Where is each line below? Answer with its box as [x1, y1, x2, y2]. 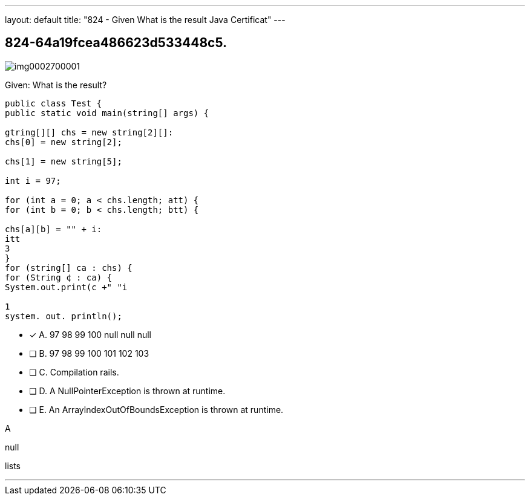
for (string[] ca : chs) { [5, 262, 132, 273]
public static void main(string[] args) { [5, 108, 209, 118]
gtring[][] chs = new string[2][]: [5, 127, 174, 137]
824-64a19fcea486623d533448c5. [5, 35, 227, 51]
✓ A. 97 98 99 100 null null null [29, 329, 151, 340]
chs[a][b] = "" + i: [5, 224, 102, 234]
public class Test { [5, 98, 102, 108]
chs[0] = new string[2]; [5, 137, 122, 147]
